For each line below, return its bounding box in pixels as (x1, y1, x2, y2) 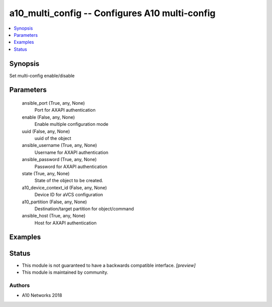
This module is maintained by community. (22, 269, 108, 275)
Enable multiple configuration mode (34, 121, 108, 127)
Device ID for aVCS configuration (34, 192, 103, 198)
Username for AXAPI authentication (34, 149, 108, 156)
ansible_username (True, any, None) (22, 142, 97, 148)
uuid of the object (34, 135, 72, 141)
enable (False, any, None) (22, 114, 75, 120)
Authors (9, 282, 30, 289)
